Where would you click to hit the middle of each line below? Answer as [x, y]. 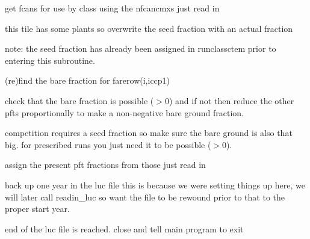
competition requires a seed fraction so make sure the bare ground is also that [149, 133]
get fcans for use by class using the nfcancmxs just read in [112, 8]
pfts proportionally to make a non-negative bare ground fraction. [124, 112]
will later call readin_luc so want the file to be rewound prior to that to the [145, 197]
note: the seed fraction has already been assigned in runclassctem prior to [141, 48]
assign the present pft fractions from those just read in [105, 165]
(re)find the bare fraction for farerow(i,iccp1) [88, 80]
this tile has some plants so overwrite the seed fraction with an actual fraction [149, 28]
